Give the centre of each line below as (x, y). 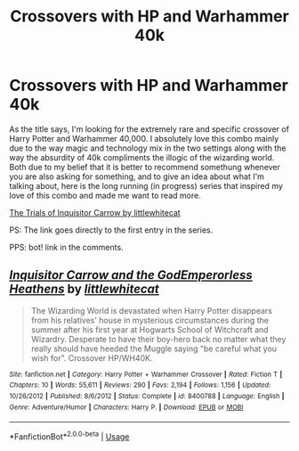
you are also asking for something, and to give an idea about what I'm (137, 176)
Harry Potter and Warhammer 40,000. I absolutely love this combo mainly (144, 138)
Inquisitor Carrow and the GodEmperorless (131, 275)
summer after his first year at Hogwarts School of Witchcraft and (149, 329)
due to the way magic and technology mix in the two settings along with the (148, 148)
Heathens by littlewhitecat (85, 289)
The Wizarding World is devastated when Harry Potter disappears (152, 310)
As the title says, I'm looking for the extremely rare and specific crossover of (149, 129)
